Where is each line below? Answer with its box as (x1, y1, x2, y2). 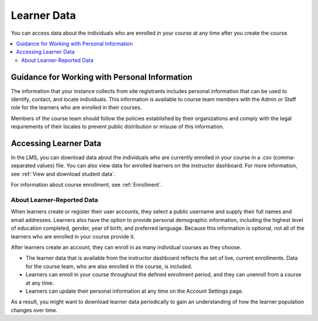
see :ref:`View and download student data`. (11, 170, 116, 177)
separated (11, 162, 36, 169)
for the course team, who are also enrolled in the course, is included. (25, 263, 193, 270)
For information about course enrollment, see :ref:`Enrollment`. (11, 181, 163, 188)
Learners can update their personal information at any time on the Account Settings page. (25, 287, 244, 294)
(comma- (273, 154, 296, 161)
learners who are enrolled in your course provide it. (11, 233, 135, 240)
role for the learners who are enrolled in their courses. (11, 104, 142, 111)
